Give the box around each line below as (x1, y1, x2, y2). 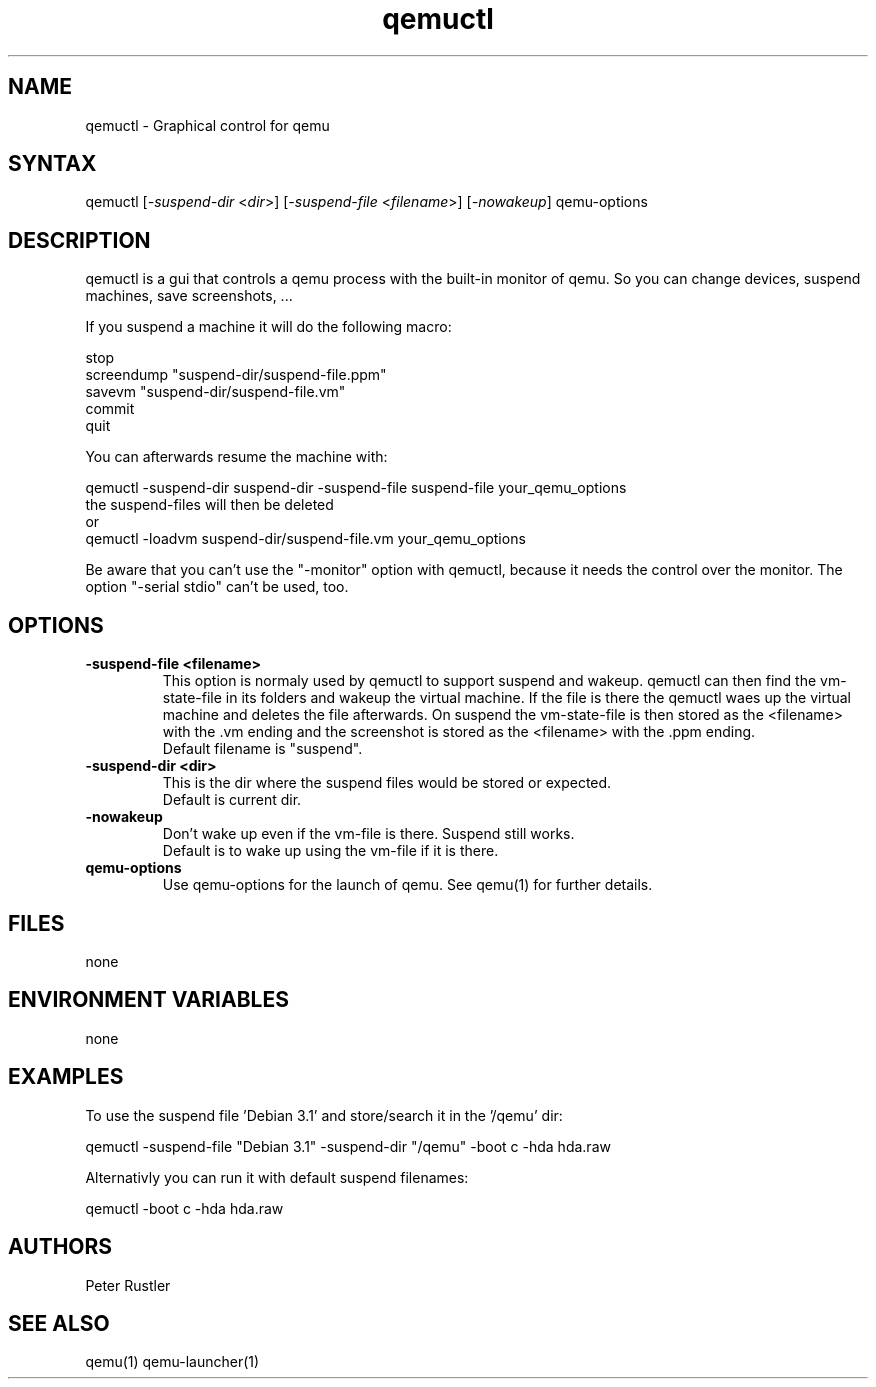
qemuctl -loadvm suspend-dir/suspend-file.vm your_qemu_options (85, 530, 526, 548)
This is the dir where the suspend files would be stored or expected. (162, 774, 612, 792)
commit (85, 400, 135, 418)
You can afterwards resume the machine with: (85, 448, 388, 466)
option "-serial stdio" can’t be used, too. (85, 578, 349, 596)
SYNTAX (8, 151, 97, 177)
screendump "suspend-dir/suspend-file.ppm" (85, 366, 387, 384)
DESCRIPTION (8, 227, 151, 253)
